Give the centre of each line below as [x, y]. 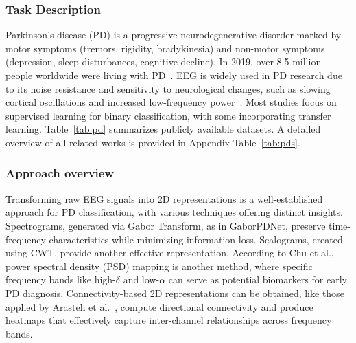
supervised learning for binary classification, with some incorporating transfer [168, 115]
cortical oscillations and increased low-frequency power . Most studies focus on [171, 102]
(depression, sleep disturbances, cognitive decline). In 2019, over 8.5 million [164, 62]
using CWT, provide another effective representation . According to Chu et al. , [170, 253]
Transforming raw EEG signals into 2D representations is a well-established [164, 198]
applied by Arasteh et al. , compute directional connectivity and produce [159, 306]
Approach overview [60, 173]
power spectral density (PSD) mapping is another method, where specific [159, 266]
